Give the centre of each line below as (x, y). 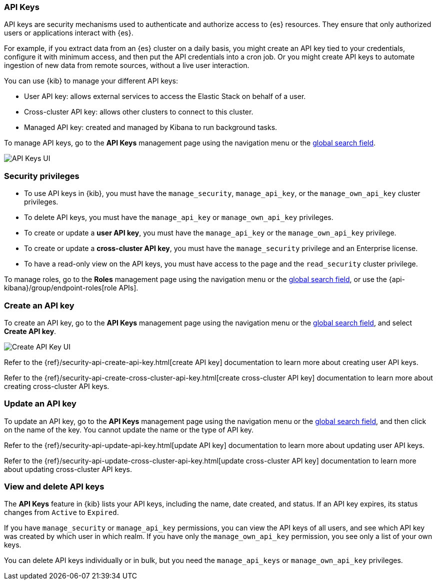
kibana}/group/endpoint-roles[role (60, 288)
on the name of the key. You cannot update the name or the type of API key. (129, 429)
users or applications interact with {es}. (69, 33)
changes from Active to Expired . (61, 512)
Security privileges (42, 176)
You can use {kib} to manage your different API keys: (91, 81)
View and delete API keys (54, 486)
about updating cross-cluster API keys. (68, 469)
